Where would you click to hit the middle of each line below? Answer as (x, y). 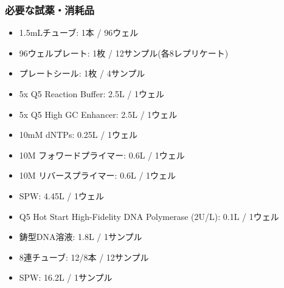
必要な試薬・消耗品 (50, 9)
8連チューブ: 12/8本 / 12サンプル (84, 257)
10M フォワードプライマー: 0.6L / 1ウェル (102, 155)
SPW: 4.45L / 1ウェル (62, 195)
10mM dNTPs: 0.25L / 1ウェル (78, 135)
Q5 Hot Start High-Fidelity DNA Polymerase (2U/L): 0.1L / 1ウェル (149, 216)
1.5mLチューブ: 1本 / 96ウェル (79, 33)
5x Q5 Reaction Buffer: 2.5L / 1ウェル (92, 94)
